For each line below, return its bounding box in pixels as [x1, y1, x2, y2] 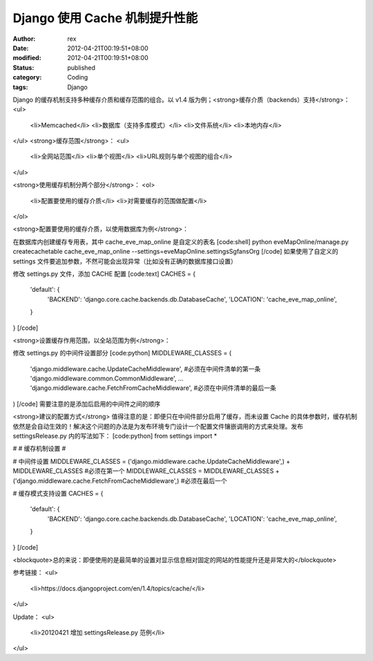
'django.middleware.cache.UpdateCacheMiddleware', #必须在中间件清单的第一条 [30, 364, 261, 373]
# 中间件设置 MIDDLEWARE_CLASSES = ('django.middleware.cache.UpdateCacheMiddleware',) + [12, 457, 290, 465]
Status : [12, 63, 35, 72]
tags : [12, 83, 28, 91]
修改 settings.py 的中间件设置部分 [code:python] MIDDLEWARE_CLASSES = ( [12, 349, 231, 357]
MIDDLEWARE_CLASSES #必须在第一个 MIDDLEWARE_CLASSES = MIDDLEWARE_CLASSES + [12, 467, 280, 475]
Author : [12, 35, 36, 43]
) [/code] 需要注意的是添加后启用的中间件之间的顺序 [12, 400, 161, 408]
